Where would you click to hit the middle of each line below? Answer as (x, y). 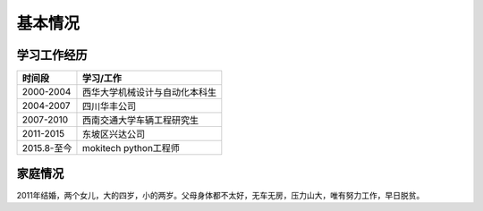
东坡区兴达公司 (114, 134)
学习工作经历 (52, 55)
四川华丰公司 (109, 106)
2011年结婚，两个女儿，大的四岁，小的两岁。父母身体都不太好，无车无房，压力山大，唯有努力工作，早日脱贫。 (220, 195)
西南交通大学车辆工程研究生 (140, 121)
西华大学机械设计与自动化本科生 (149, 92)
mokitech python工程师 (131, 148)
